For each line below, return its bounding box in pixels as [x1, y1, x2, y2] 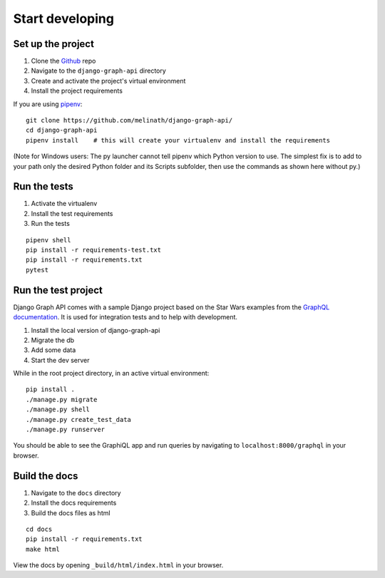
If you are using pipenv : [13, 100, 83, 108]
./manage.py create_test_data [26, 416, 132, 423]
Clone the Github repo [31, 57, 96, 66]
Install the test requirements [31, 209, 113, 217]
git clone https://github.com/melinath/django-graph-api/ [26, 116, 233, 125]
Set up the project [13, 38, 94, 50]
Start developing [13, 11, 114, 26]
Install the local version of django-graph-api [31, 326, 160, 334]
